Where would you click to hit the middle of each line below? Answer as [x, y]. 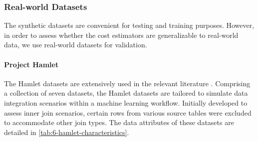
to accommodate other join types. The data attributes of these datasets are [119, 122]
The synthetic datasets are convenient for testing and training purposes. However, [129, 25]
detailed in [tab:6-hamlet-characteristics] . [67, 132]
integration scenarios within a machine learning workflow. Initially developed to [126, 102]
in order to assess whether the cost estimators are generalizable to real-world [121, 35]
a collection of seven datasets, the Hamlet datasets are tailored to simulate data [126, 93]
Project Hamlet [31, 64]
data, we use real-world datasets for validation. [76, 45]
